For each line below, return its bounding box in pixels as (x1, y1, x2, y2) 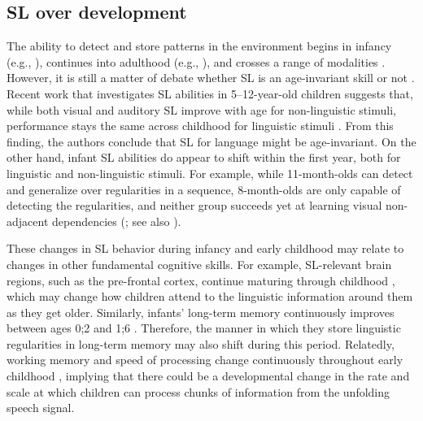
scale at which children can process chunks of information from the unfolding (7, 383, 390, 400)
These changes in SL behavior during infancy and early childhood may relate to (7, 240, 404, 257)
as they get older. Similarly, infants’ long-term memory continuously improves (7, 303, 395, 320)
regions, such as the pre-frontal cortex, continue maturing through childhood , (7, 271, 395, 289)
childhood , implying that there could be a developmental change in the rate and (7, 367, 410, 384)
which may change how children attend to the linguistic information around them (7, 288, 413, 305)
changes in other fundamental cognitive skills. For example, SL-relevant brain (7, 255, 392, 272)
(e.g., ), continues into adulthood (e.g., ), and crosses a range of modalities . (7, 53, 386, 70)
